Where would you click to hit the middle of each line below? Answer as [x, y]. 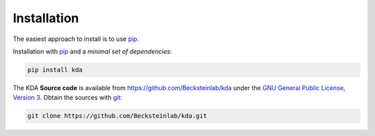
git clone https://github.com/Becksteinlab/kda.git [117, 116]
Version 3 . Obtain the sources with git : [68, 98]
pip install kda [55, 70]
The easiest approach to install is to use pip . [76, 39]
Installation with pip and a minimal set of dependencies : [93, 51]
